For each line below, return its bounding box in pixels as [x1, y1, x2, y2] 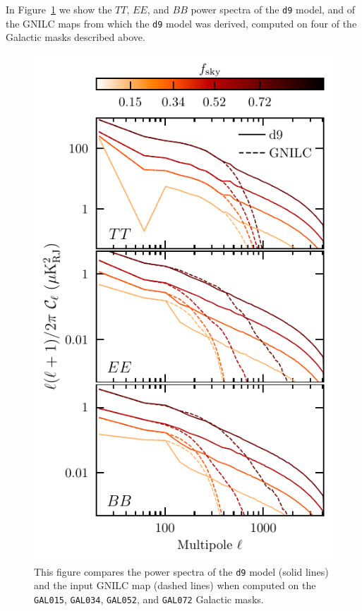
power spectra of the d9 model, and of [191, 2, 356, 16]
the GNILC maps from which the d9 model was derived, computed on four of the [6, 16, 357, 30]
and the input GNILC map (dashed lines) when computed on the [34, 578, 316, 593]
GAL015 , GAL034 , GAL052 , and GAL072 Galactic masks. [34, 591, 264, 606]
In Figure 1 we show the [6, 2, 112, 16]
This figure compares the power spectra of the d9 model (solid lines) [34, 564, 329, 579]
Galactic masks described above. [6, 30, 145, 44]
